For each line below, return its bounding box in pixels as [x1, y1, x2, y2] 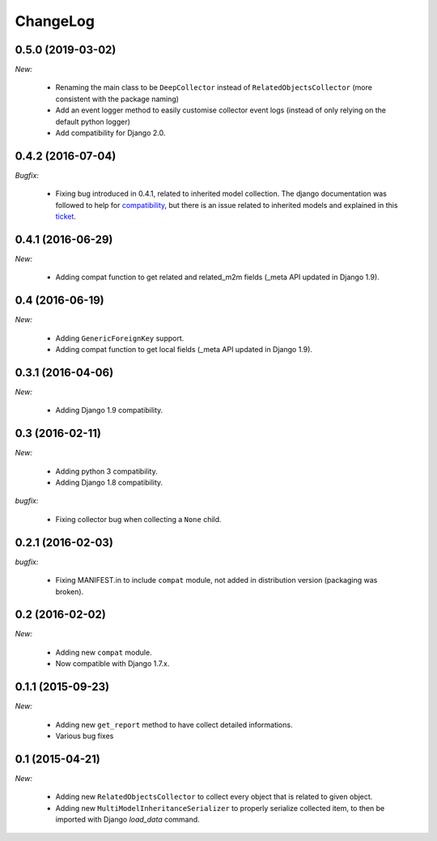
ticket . [55, 211, 77, 222]
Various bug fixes [55, 731, 114, 741]
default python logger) [55, 117, 131, 126]
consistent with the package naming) [55, 94, 180, 104]
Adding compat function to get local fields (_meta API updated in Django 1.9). [55, 345, 313, 355]
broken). [55, 587, 84, 597]
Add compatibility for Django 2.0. [55, 128, 166, 138]
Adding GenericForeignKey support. [55, 333, 185, 343]
